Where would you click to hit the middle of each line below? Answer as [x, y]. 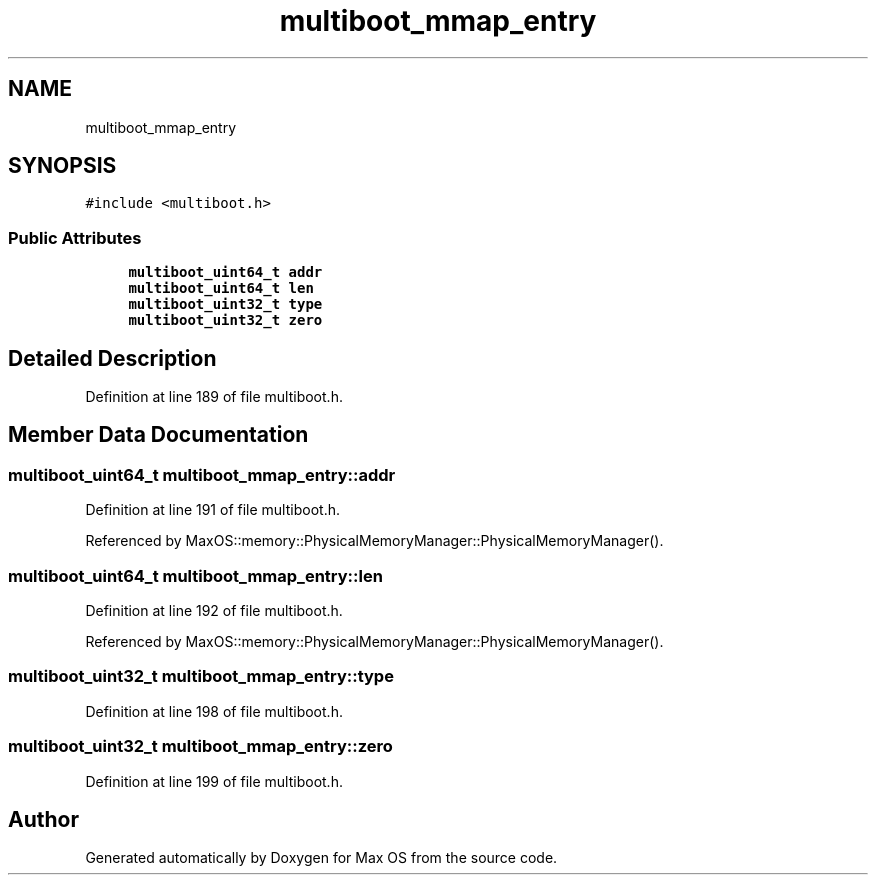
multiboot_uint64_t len [221, 288]
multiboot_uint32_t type [225, 304]
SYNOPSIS [62, 166]
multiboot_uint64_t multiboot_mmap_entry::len [195, 575]
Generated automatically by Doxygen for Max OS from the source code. [321, 858]
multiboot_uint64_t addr [225, 272]
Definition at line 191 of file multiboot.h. [212, 510]
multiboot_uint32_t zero [225, 320]
